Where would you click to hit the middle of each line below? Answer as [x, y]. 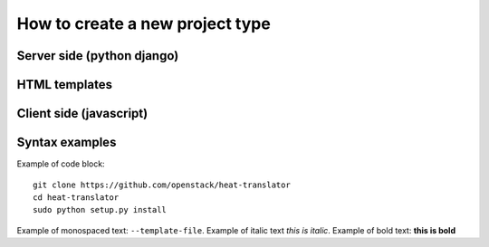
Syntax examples [67, 142]
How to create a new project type [144, 24]
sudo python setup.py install [100, 210]
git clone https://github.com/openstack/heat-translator [162, 185]
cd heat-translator [76, 197]
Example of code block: [61, 164]
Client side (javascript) [82, 114]
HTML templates [65, 85]
